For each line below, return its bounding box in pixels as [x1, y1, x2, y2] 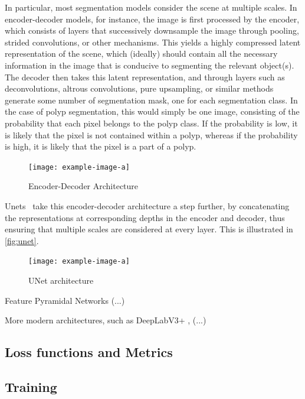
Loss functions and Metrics [5, 343, 173, 361]
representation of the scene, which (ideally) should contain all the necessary [5, 47, 278, 60]
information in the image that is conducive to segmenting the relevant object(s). [5, 59, 294, 71]
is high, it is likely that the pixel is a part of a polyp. [5, 140, 196, 153]
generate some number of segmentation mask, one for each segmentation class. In [5, 93, 298, 106]
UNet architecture [28, 274, 94, 286]
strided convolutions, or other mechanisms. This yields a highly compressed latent [5, 35, 301, 48]
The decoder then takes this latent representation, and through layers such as [5, 70, 285, 83]
